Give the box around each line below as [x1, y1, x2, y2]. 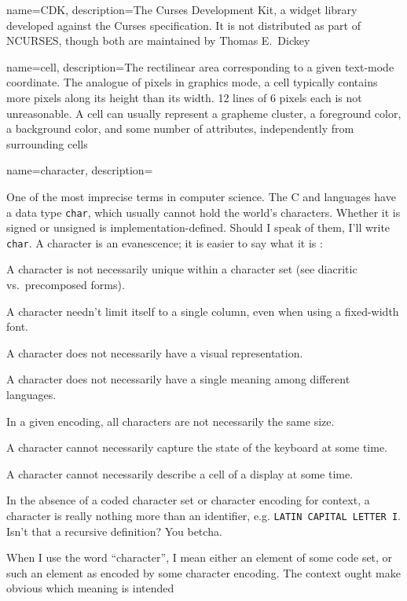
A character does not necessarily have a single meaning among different [6, 371, 350, 387]
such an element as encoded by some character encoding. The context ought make [6, 564, 401, 581]
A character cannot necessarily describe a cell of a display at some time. [6, 465, 354, 482]
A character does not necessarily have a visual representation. [6, 344, 303, 361]
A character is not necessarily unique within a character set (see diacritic [6, 261, 357, 277]
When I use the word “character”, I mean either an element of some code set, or [6, 549, 393, 566]
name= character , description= [6, 162, 153, 178]
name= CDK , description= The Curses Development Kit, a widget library [6, 2, 357, 17]
